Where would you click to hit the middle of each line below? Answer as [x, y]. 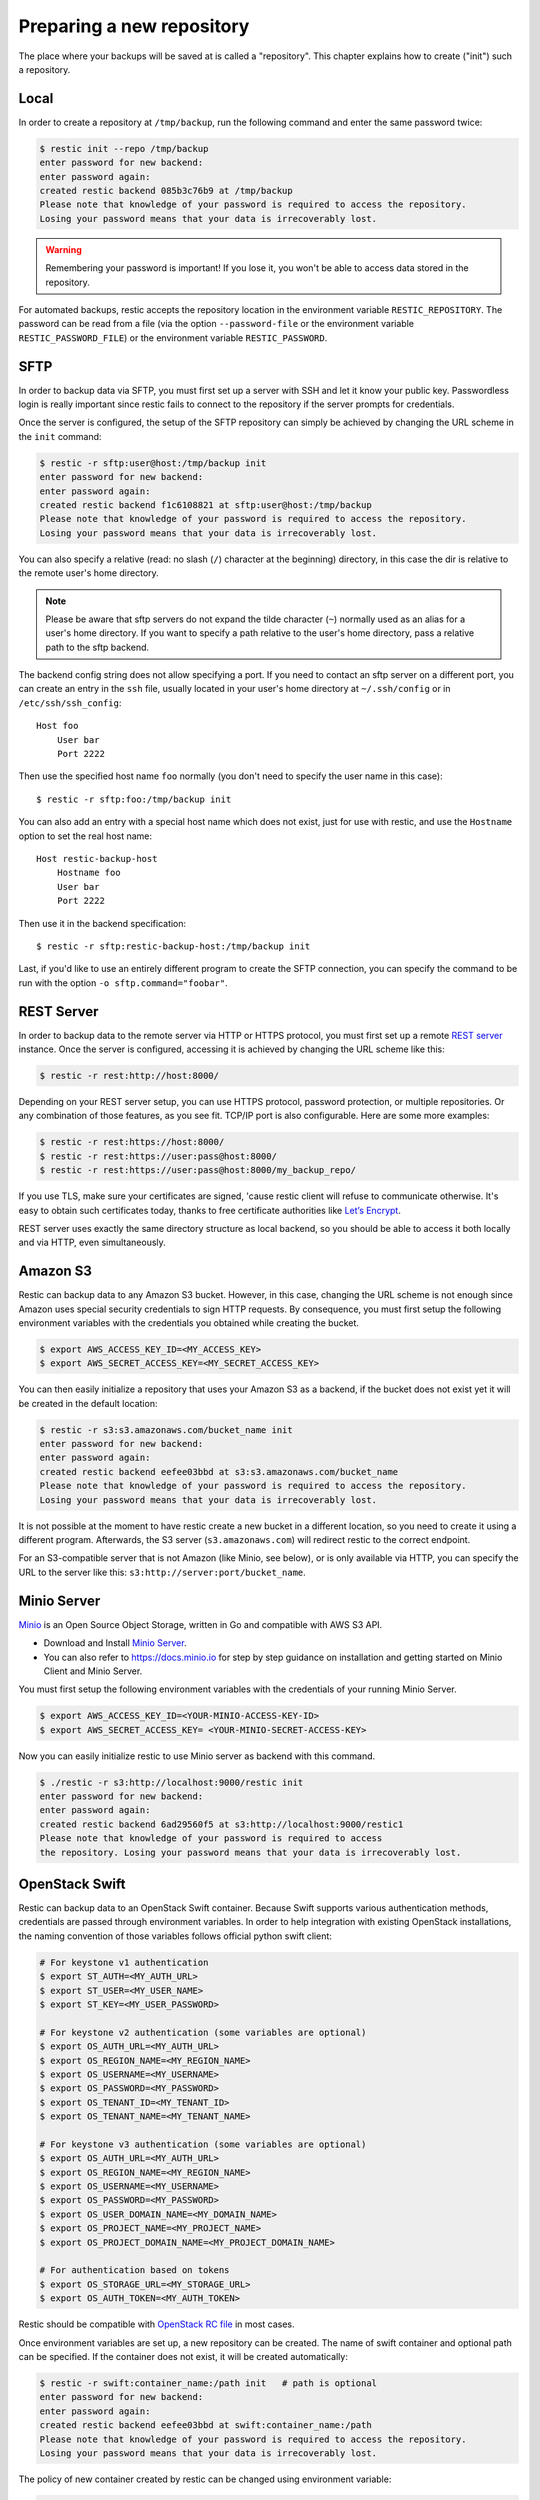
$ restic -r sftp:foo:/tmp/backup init [134, 799]
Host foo [57, 726]
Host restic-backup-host [97, 858]
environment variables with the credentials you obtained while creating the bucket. [189, 1322]
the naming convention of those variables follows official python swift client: [175, 1936]
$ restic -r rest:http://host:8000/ [129, 1075]
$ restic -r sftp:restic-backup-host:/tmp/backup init [173, 946]
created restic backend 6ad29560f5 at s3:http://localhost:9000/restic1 [221, 1824]
